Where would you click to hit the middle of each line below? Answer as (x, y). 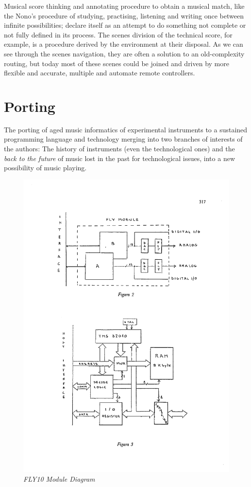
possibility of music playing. (45, 168)
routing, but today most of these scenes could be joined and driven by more (117, 63)
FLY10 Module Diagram (59, 478)
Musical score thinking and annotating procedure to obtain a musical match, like (124, 6)
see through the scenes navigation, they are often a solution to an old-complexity (124, 53)
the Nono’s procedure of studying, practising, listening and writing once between (124, 15)
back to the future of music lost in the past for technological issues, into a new (119, 158)
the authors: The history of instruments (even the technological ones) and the (119, 149)
